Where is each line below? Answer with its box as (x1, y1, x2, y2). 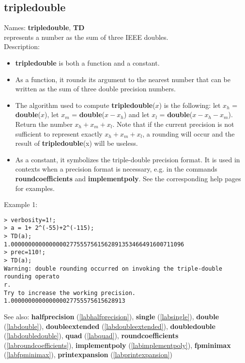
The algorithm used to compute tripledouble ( (15, 100, 155, 110)
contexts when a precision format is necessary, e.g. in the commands (15, 164, 217, 174)
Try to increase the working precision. (4, 289, 136, 296)
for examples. (15, 183, 55, 193)
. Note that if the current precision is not (112, 119, 234, 129)
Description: (4, 41, 40, 52)
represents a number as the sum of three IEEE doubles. (4, 32, 168, 42)
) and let (123, 109, 150, 120)
